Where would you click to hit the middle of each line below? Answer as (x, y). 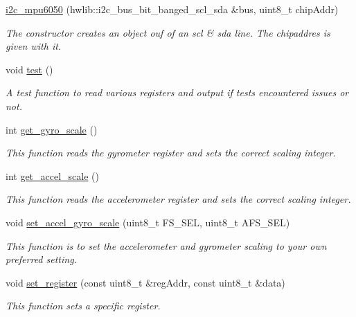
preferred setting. (41, 259)
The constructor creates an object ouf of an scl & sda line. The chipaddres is (168, 32)
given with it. (34, 46)
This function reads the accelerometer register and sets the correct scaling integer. (178, 199)
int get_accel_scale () (53, 175)
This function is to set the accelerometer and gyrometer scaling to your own (166, 245)
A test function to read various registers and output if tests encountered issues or (177, 92)
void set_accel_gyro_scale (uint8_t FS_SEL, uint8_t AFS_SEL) (148, 222)
